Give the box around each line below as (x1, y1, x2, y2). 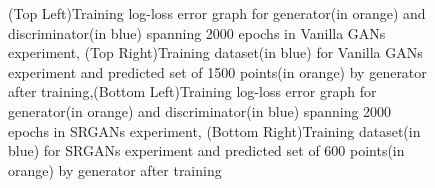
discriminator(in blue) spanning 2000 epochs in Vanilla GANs (8, 22, 386, 43)
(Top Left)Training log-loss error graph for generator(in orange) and (8, 3, 426, 23)
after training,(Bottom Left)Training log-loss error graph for (8, 81, 377, 102)
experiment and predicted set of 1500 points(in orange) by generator (8, 61, 427, 82)
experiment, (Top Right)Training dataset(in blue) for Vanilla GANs (8, 42, 423, 63)
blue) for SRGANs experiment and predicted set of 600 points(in (8, 140, 405, 161)
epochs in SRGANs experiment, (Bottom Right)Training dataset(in (8, 120, 421, 141)
